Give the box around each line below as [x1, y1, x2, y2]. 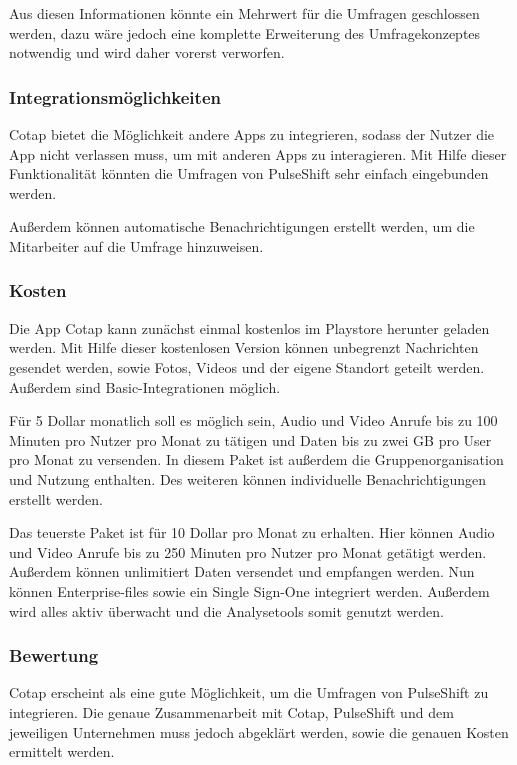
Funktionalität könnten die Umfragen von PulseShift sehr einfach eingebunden [9, 163, 489, 184]
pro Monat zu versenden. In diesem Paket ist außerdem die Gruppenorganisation [9, 449, 504, 470]
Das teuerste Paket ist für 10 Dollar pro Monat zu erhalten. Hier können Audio [9, 522, 495, 543]
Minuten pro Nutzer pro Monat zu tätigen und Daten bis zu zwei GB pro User [9, 429, 492, 450]
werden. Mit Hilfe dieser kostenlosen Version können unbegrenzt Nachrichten [9, 337, 479, 358]
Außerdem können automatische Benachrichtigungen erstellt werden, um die [9, 216, 475, 237]
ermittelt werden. [9, 741, 115, 762]
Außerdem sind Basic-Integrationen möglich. [9, 376, 281, 397]
